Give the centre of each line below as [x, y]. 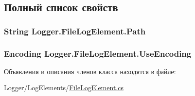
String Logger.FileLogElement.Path [75, 31]
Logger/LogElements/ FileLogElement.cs [64, 88]
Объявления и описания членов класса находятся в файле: [90, 71]
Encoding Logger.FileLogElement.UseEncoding [98, 53]
